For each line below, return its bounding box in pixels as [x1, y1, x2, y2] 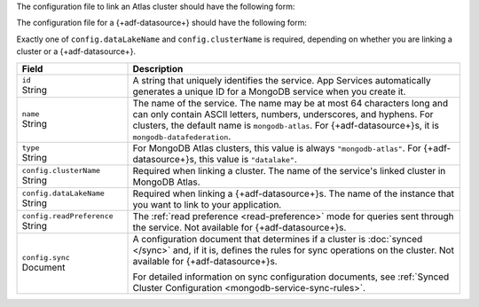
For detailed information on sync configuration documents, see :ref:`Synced [132, 271, 450, 283]
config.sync [21, 253, 70, 263]
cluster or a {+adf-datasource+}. [16, 46, 137, 57]
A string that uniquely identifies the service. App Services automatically [132, 74, 432, 86]
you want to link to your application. [132, 198, 282, 210]
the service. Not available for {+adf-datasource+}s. [132, 221, 347, 233]
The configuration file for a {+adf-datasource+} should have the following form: [16, 18, 308, 28]
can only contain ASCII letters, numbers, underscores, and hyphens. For [132, 107, 434, 120]
